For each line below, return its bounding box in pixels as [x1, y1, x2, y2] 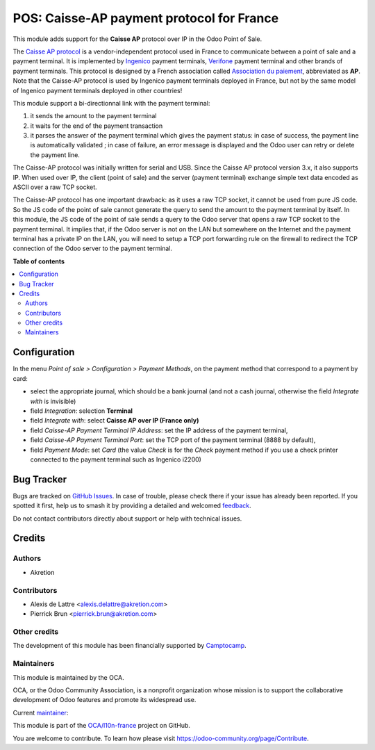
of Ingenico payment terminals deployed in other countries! [12, 86, 183, 95]
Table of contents [12, 257, 65, 266]
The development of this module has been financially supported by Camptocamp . [12, 642, 247, 650]
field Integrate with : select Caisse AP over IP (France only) [30, 416, 199, 425]
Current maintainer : [12, 708, 69, 717]
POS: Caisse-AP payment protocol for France [12, 10, 279, 26]
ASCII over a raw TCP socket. [12, 183, 97, 191]
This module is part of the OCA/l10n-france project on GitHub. [12, 722, 191, 730]
